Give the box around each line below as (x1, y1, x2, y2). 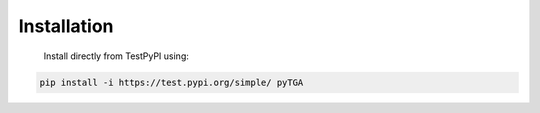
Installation (18, 15, 114, 37)
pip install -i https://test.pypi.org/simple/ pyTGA (39, 76, 304, 88)
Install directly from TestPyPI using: (43, 50, 190, 62)
